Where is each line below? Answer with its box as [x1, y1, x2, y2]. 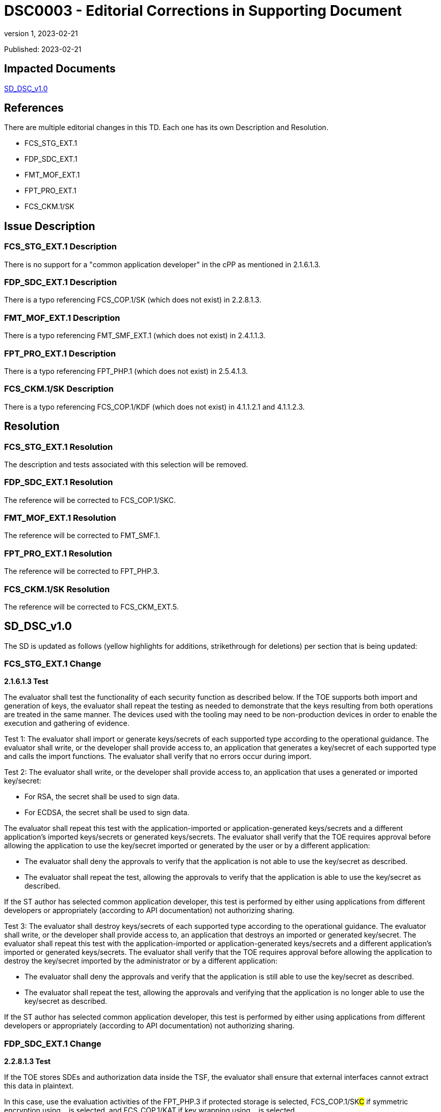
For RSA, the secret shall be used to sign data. [24, 792, 179, 801]
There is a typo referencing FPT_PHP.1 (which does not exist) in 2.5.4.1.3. [4, 366, 248, 375]
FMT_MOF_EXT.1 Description [4, 312, 120, 323]
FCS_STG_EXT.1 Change [4, 659, 101, 669]
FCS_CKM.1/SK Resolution [4, 584, 110, 594]
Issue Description [4, 219, 95, 233]
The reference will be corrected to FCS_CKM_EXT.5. [4, 602, 179, 611]
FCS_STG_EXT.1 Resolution [4, 441, 113, 452]
